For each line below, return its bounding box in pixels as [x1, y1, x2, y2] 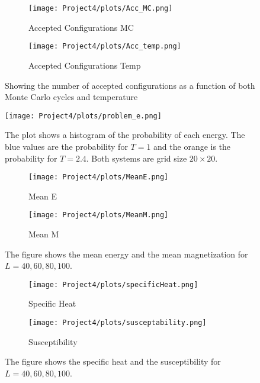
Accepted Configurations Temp [28, 59, 141, 71]
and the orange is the [153, 140, 231, 152]
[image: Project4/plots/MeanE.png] [28, 173, 169, 182]
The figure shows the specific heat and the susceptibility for [5, 355, 221, 368]
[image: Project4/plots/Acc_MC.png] [28, 4, 173, 12]
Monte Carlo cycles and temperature [5, 91, 138, 103]
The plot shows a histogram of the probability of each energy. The [5, 128, 245, 141]
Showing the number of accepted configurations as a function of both [5, 79, 255, 91]
